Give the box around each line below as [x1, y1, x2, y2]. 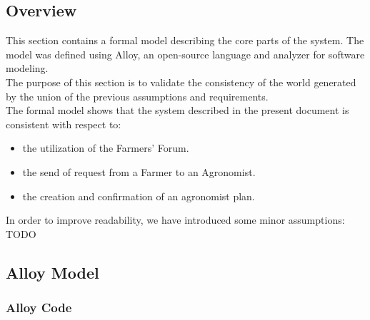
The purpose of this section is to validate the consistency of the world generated [6, 74, 356, 89]
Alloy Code [6, 299, 72, 316]
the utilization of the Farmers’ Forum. [22, 140, 189, 155]
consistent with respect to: [6, 116, 121, 131]
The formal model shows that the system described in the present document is [6, 103, 349, 118]
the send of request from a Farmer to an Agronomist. [22, 164, 256, 179]
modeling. [6, 61, 49, 76]
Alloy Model [6, 261, 99, 283]
